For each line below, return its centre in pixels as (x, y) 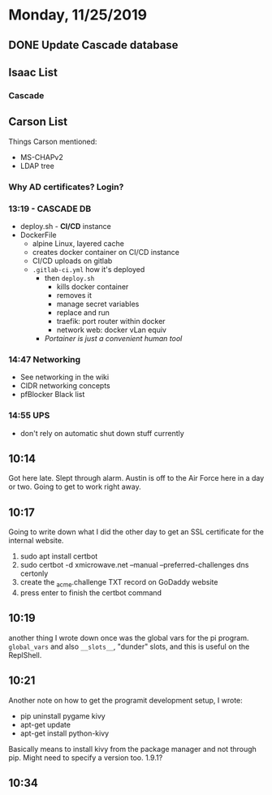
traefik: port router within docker (111, 321)
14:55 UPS (29, 416)
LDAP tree (37, 166)
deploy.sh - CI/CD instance (66, 226)
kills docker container (93, 287)
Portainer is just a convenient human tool (113, 338)
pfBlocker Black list (52, 395)
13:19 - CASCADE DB (50, 209)
